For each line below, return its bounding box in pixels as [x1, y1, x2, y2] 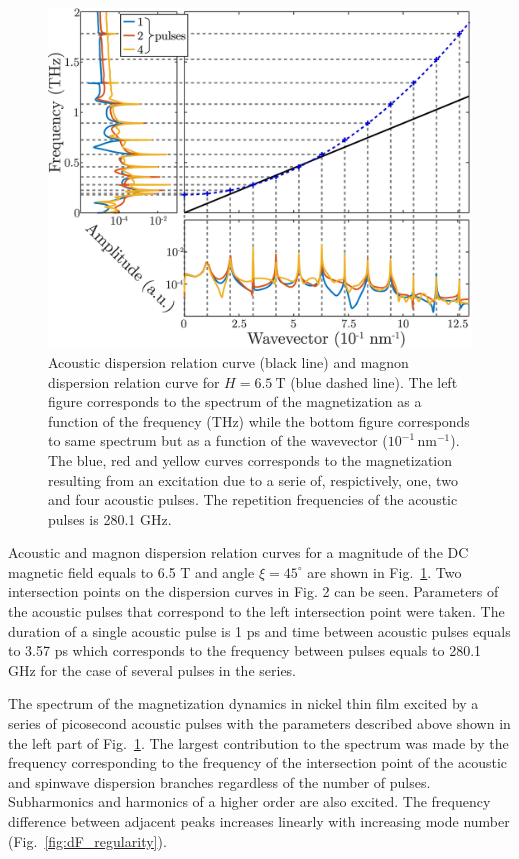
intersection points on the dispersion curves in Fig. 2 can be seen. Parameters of [8, 581, 499, 602]
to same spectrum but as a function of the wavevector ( [48, 430, 388, 451]
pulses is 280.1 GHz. [48, 508, 172, 529]
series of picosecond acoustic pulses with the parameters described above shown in [8, 713, 511, 734]
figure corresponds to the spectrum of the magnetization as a [48, 391, 422, 412]
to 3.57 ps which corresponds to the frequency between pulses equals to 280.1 [8, 640, 482, 661]
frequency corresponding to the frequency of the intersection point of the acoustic [8, 752, 507, 773]
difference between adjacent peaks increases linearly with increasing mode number [8, 811, 510, 832]
